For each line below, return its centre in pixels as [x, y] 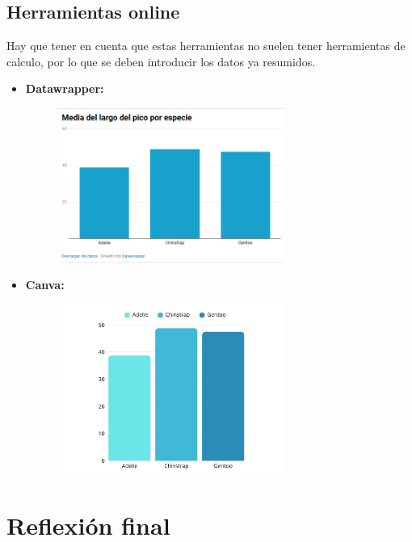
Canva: [45, 285]
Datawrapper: [65, 88]
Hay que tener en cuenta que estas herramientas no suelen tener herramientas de [206, 46]
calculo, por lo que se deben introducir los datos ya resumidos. [161, 61]
